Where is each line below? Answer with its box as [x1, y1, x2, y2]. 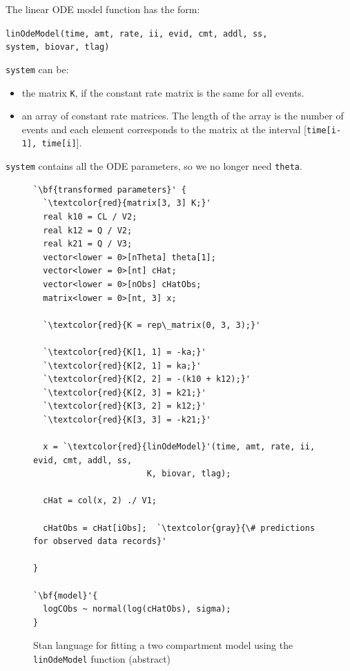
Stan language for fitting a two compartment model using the [33, 638, 293, 652]
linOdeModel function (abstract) [33, 651, 171, 665]
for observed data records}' [33, 536, 167, 547]
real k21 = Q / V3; [43, 239, 133, 249]
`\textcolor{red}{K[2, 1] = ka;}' [43, 360, 202, 371]
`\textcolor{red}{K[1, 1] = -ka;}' [43, 347, 206, 357]
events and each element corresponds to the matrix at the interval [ [21, 121, 307, 136]
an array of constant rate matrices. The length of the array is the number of [21, 108, 344, 123]
